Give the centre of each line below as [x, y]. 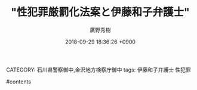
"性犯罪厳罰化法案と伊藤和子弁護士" [100, 12]
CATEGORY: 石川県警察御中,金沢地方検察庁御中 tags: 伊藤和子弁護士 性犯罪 [98, 70]
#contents [19, 82]
